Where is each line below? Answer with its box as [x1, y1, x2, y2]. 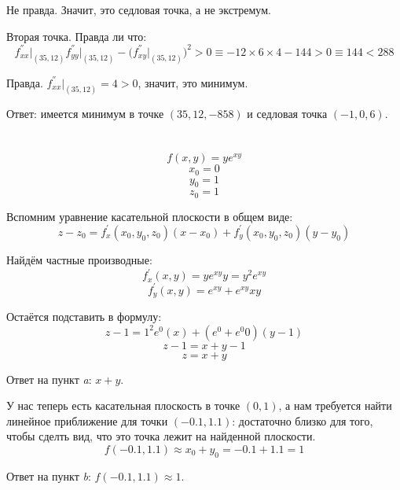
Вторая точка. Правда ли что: [6, 28, 147, 44]
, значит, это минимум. [138, 74, 248, 90]
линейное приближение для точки [6, 412, 168, 429]
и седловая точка [247, 105, 328, 122]
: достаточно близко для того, [232, 412, 373, 429]
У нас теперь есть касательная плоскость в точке [6, 397, 240, 414]
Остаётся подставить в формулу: [6, 308, 162, 325]
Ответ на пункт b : [6, 467, 91, 484]
